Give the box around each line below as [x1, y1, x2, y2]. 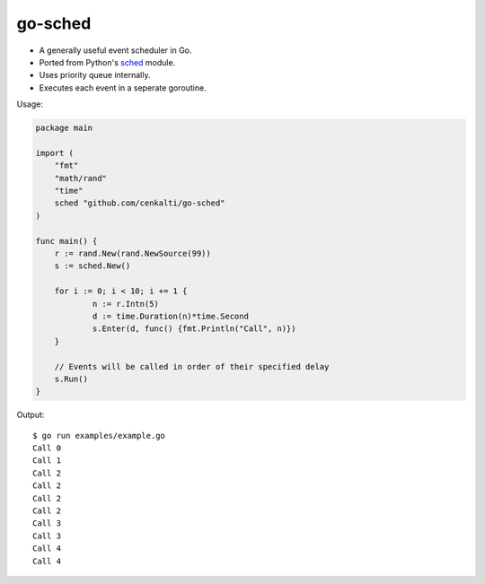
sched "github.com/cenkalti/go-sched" [54, 198, 225, 208]
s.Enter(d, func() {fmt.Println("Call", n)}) [92, 324, 296, 334]
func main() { [35, 236, 98, 246]
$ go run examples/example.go [32, 431, 166, 440]
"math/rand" [54, 173, 108, 183]
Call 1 [32, 456, 62, 466]
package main [35, 123, 93, 134]
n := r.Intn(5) [92, 299, 159, 309]
